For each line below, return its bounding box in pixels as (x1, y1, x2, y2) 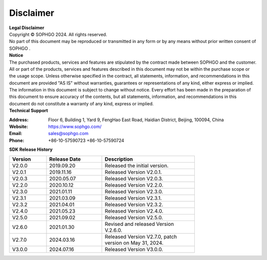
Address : (9, 117, 29, 123)
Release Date (49, 156, 81, 163)
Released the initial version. (104, 162, 169, 169)
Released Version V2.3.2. (104, 201, 163, 208)
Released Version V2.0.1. (104, 169, 162, 175)
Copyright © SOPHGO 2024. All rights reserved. (9, 31, 107, 37)
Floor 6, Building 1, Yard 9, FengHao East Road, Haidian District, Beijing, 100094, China (48, 117, 224, 123)
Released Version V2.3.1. (104, 194, 162, 201)
